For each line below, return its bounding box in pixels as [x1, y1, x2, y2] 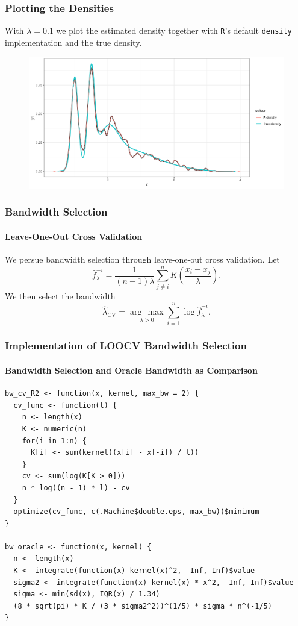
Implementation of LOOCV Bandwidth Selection [5, 338, 247, 353]
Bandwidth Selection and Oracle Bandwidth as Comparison [5, 363, 258, 376]
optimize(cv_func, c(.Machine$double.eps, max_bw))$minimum [13, 507, 259, 516]
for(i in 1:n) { [22, 436, 87, 445]
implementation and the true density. [5, 36, 142, 48]
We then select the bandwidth [5, 289, 116, 302]
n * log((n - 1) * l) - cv [22, 483, 130, 492]
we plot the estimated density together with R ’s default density [56, 24, 292, 37]
